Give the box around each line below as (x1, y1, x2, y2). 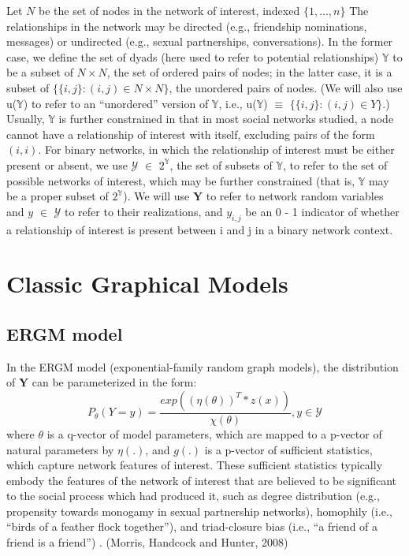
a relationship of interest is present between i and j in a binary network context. (6, 221, 393, 237)
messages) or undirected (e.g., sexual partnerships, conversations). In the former (6, 33, 393, 50)
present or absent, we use (6, 156, 128, 173)
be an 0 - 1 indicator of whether (245, 203, 400, 219)
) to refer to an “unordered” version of (23, 95, 209, 111)
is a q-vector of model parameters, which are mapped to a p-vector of (46, 425, 382, 442)
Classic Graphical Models (6, 267, 288, 300)
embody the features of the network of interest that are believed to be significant (6, 472, 397, 488)
